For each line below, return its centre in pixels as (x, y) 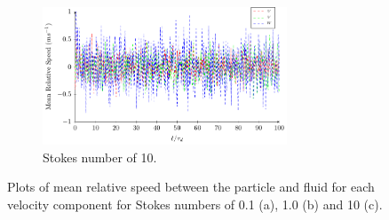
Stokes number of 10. (100, 157)
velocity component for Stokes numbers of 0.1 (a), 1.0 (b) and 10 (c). (195, 204)
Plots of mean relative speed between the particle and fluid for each (191, 187)
